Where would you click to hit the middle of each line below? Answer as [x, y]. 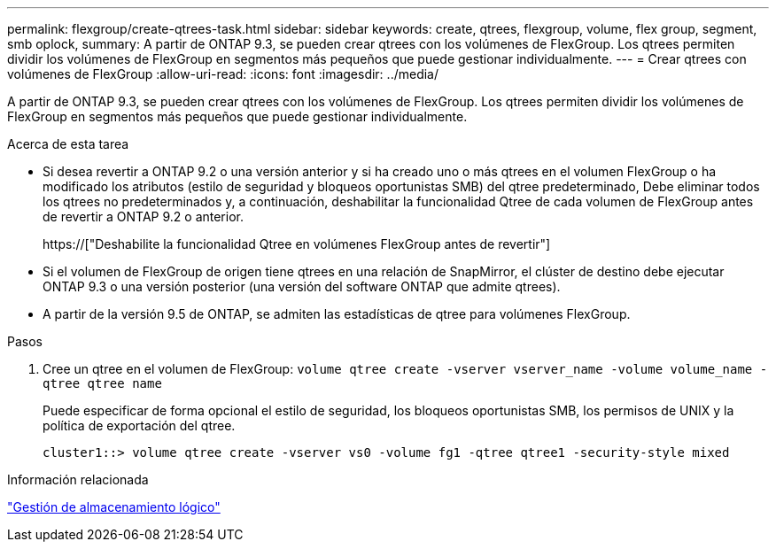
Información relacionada [78, 479]
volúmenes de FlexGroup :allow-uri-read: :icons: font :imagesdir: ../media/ [223, 74]
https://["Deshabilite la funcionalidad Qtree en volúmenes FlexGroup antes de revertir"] [297, 244]
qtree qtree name [102, 383]
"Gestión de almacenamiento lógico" [114, 507]
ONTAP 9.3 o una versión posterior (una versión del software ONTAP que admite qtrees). [302, 286]
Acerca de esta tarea [68, 144]
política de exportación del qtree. [139, 425]
